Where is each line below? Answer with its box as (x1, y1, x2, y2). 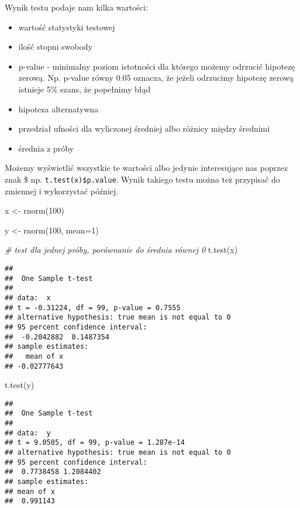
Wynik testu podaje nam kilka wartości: (5, 1, 148, 13)
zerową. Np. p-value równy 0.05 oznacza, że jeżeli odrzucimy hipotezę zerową (18, 71, 294, 84)
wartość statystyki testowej (18, 20, 115, 33)
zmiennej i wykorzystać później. (5, 184, 119, 197)
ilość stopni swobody (18, 40, 93, 53)
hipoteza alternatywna (18, 102, 99, 115)
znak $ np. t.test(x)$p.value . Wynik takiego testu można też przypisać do (5, 173, 280, 185)
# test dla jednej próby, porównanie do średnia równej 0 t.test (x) (5, 243, 238, 256)
